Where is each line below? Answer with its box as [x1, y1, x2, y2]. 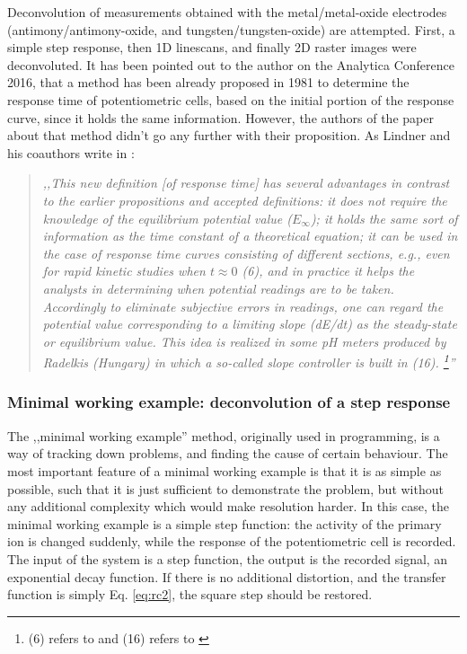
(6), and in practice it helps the [242, 261, 415, 280]
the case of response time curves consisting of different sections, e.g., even [42, 243, 450, 262]
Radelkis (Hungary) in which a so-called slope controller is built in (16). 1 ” [42, 350, 455, 371]
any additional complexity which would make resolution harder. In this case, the [7, 497, 449, 516]
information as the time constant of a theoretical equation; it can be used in [42, 226, 458, 245]
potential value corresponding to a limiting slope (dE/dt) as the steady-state [42, 314, 457, 333]
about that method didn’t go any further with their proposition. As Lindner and [7, 126, 451, 145]
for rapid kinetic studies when [42, 261, 206, 280]
